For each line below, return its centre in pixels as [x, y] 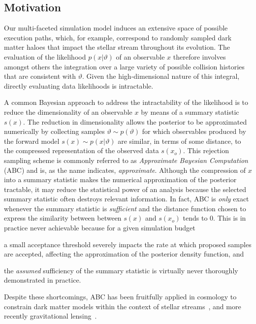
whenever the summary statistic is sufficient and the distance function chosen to [125, 208]
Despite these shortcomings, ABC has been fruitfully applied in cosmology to [120, 297]
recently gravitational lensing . [50, 316]
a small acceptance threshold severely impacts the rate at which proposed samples [128, 244]
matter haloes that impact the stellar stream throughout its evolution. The [117, 47]
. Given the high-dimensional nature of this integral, [161, 76]
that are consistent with [40, 76]
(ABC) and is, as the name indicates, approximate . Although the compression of [125, 170]
